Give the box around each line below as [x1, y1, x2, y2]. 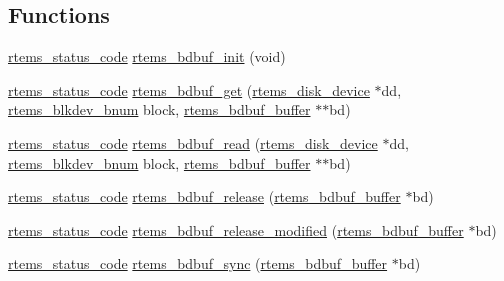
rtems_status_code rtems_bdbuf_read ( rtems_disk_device [8, 132, 378, 153]
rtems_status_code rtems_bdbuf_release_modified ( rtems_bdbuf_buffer [8, 219, 464, 240]
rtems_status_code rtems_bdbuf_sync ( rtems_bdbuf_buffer [8, 253, 388, 274]
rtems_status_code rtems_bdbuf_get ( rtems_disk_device [8, 79, 370, 100]
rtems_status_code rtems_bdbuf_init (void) [8, 46, 286, 67]
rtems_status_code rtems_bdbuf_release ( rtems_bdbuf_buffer [8, 186, 401, 207]
